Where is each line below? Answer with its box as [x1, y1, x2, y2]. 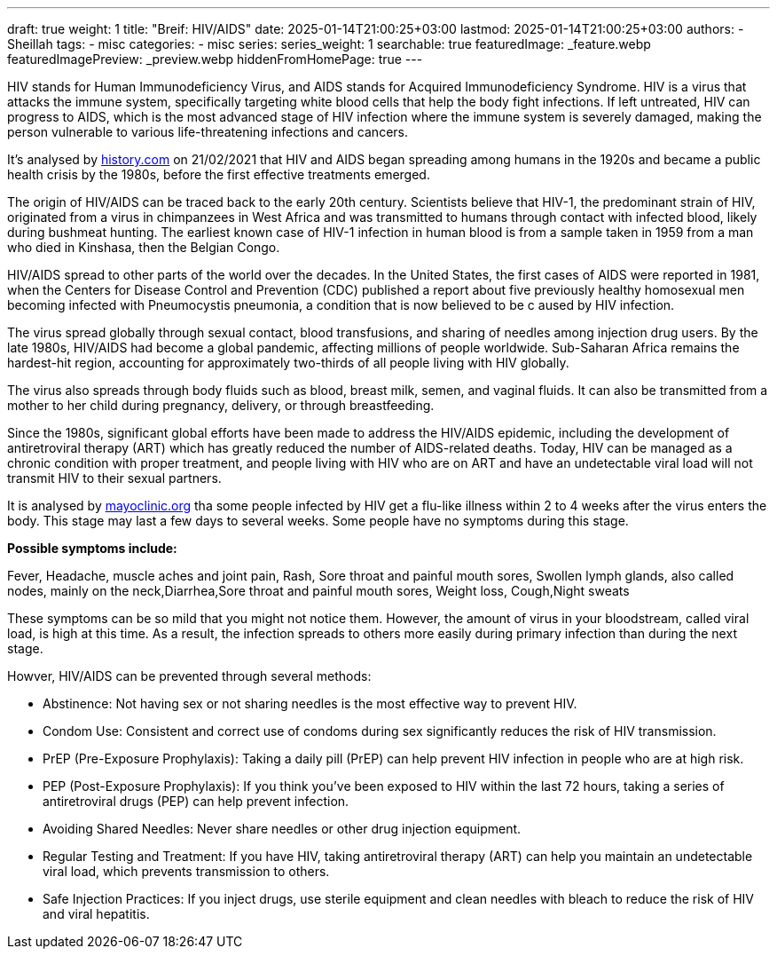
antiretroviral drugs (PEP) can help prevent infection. [43, 794, 349, 809]
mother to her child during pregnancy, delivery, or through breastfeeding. [7, 398, 435, 413]
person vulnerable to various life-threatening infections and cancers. [7, 124, 408, 139]
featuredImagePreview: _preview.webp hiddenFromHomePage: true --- [7, 51, 423, 67]
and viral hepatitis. [43, 906, 150, 921]
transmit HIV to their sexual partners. [7, 470, 222, 486]
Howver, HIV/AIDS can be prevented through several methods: [7, 668, 372, 683]
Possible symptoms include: [7, 541, 177, 556]
